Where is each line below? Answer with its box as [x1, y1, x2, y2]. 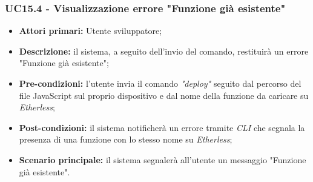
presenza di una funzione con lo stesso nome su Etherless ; [19, 133, 232, 146]
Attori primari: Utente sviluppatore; [19, 24, 162, 37]
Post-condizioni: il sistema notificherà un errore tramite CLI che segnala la [19, 121, 305, 133]
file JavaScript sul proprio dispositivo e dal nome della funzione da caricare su [19, 89, 309, 101]
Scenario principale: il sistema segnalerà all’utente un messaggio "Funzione [19, 153, 306, 166]
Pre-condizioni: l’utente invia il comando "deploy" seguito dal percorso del [19, 77, 301, 89]
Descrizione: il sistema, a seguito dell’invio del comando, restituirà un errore [19, 44, 309, 57]
